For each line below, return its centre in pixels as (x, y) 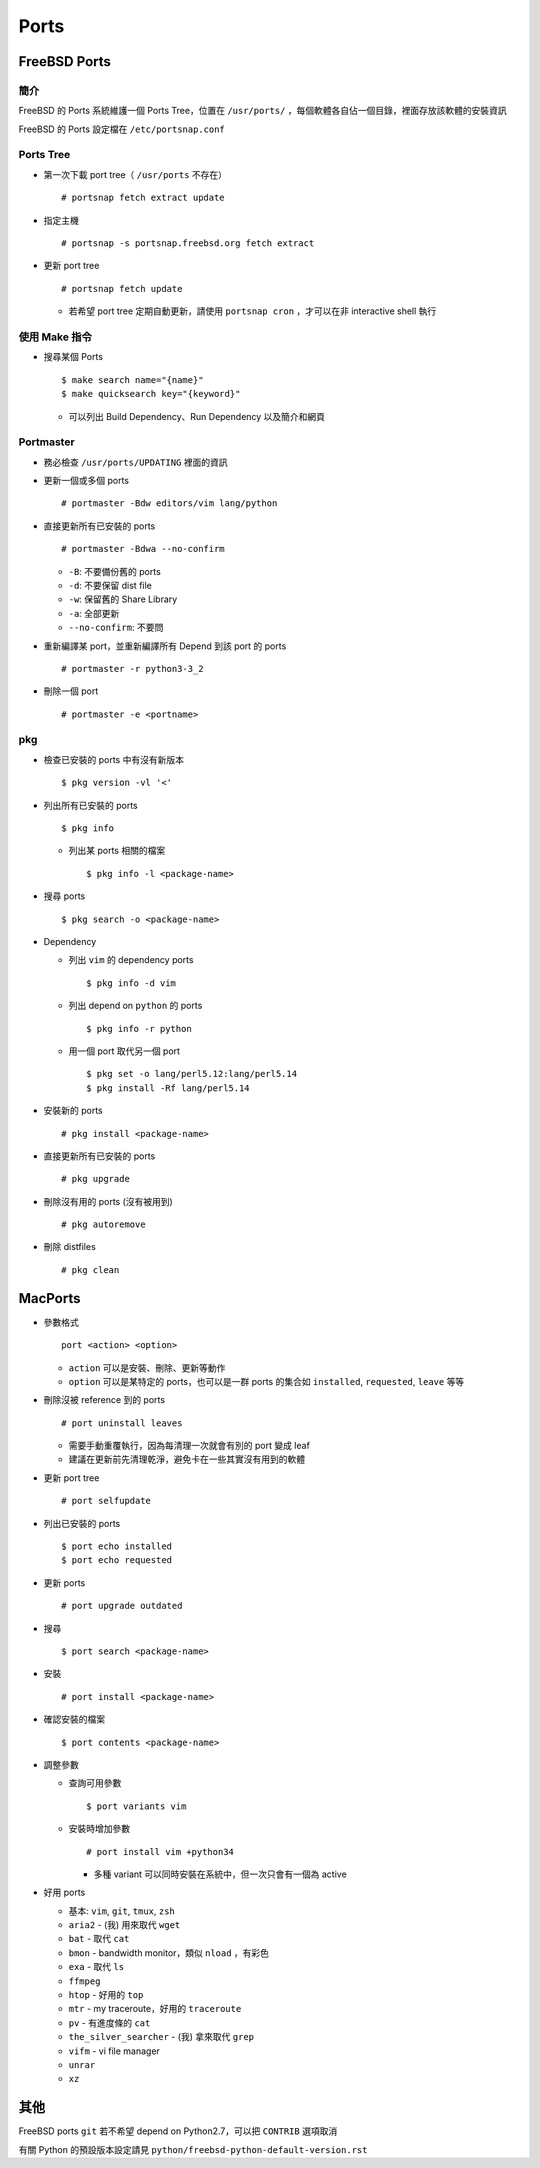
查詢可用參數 (95, 1783)
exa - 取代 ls (96, 1967)
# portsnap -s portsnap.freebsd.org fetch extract (188, 243)
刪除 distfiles (70, 1247)
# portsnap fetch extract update (143, 198)
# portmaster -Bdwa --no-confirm (143, 549)
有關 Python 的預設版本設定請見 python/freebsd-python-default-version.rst (193, 2149)
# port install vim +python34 (160, 1851)
